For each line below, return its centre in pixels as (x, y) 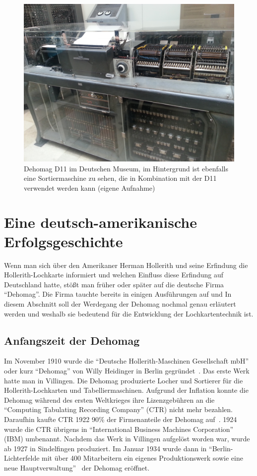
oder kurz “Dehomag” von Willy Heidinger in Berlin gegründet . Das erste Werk (127, 371)
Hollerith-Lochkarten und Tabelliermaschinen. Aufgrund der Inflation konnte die (126, 390)
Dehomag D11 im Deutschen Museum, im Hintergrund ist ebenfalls (126, 168)
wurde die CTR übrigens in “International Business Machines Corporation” (119, 429)
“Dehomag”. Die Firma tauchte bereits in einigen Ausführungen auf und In (118, 294)
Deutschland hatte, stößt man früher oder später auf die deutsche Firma (114, 284)
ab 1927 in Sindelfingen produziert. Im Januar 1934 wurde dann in (105, 448)
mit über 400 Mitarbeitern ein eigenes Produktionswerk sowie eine (142, 458)
